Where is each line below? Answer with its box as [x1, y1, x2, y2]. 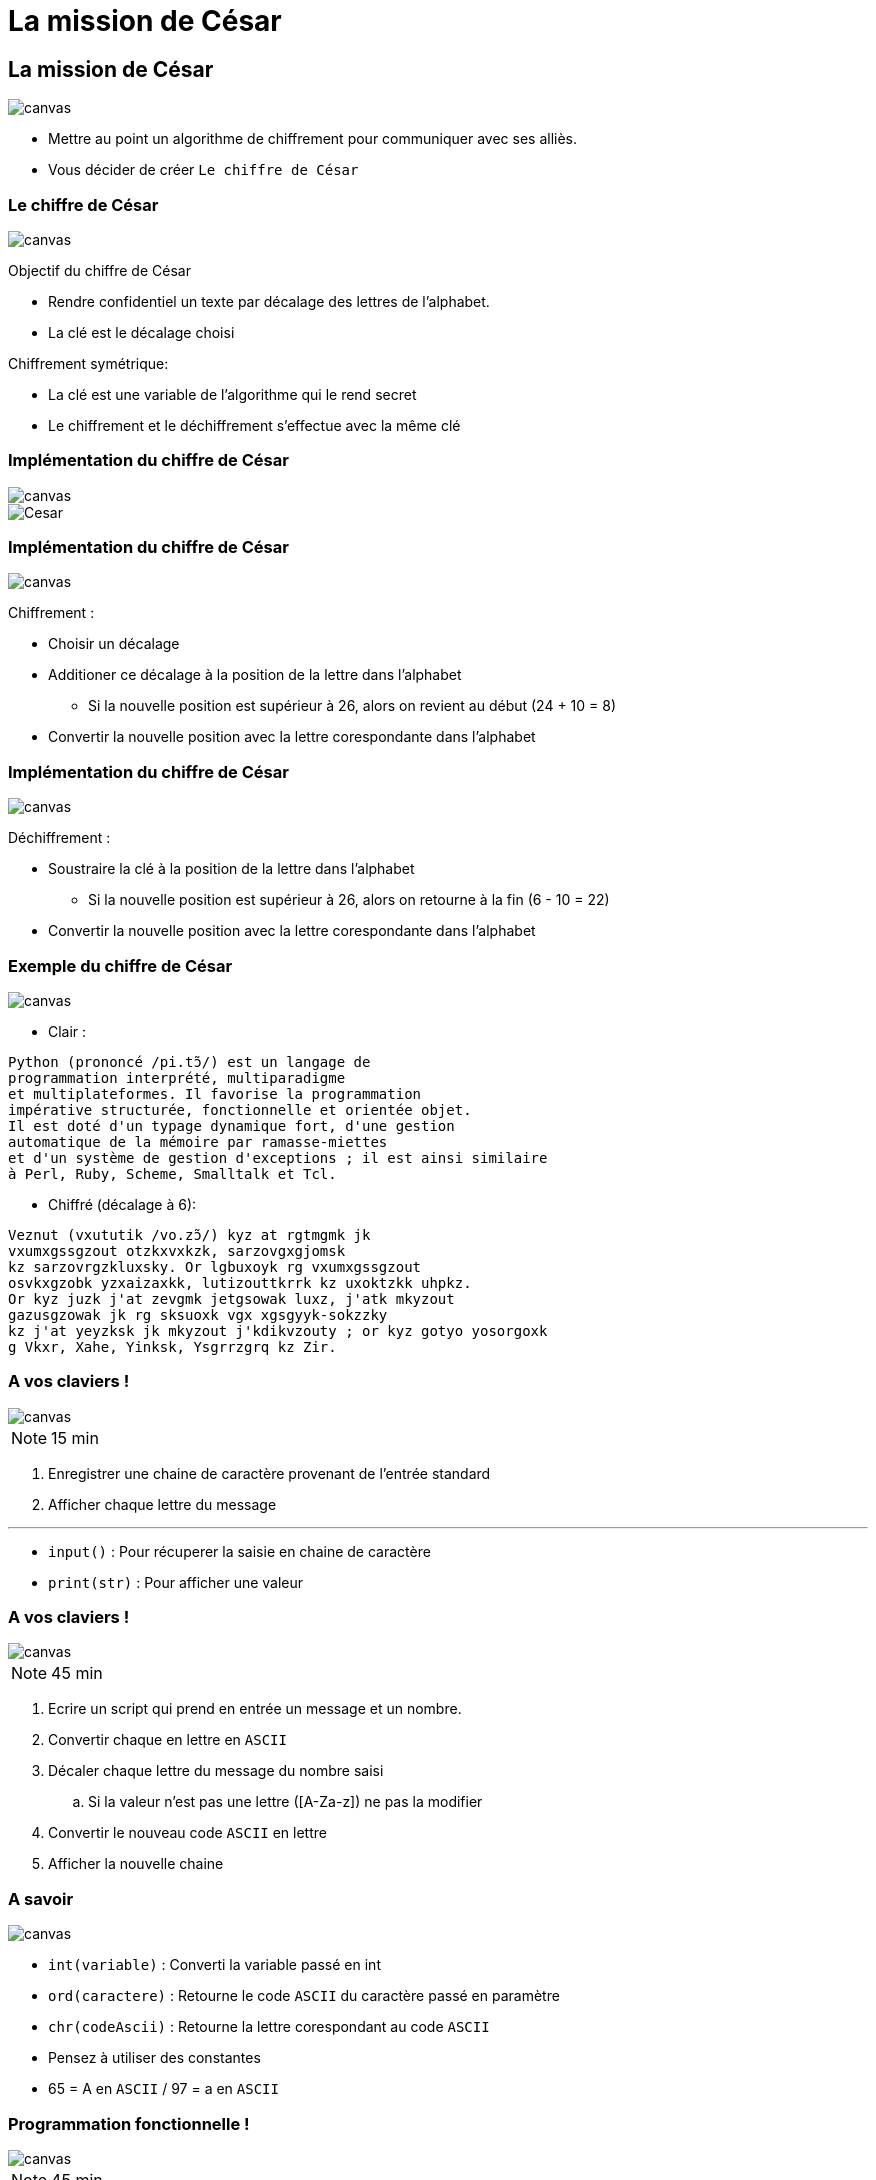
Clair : [48, 1022, 87, 1040]
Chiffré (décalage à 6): [48, 1195, 197, 1213]
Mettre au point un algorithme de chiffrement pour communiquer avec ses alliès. [48, 130, 578, 148]
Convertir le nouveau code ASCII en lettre [48, 1824, 327, 1842]
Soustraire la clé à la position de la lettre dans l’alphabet [48, 860, 415, 878]
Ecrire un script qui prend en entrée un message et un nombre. [48, 1700, 462, 1718]
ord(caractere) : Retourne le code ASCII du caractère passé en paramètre [48, 1987, 560, 2005]
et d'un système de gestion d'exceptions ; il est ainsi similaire [8, 1149, 548, 1166]
